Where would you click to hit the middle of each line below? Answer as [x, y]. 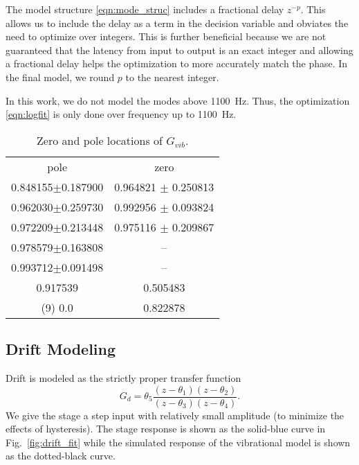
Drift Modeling [61, 349]
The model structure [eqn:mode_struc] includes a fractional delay [145, 9]
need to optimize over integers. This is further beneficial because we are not [166, 36]
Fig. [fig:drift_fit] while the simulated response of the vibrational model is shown [178, 442]
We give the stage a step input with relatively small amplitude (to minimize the [175, 415]
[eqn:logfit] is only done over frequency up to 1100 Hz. [121, 114]
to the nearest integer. [172, 77]
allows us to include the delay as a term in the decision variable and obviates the [177, 23]
